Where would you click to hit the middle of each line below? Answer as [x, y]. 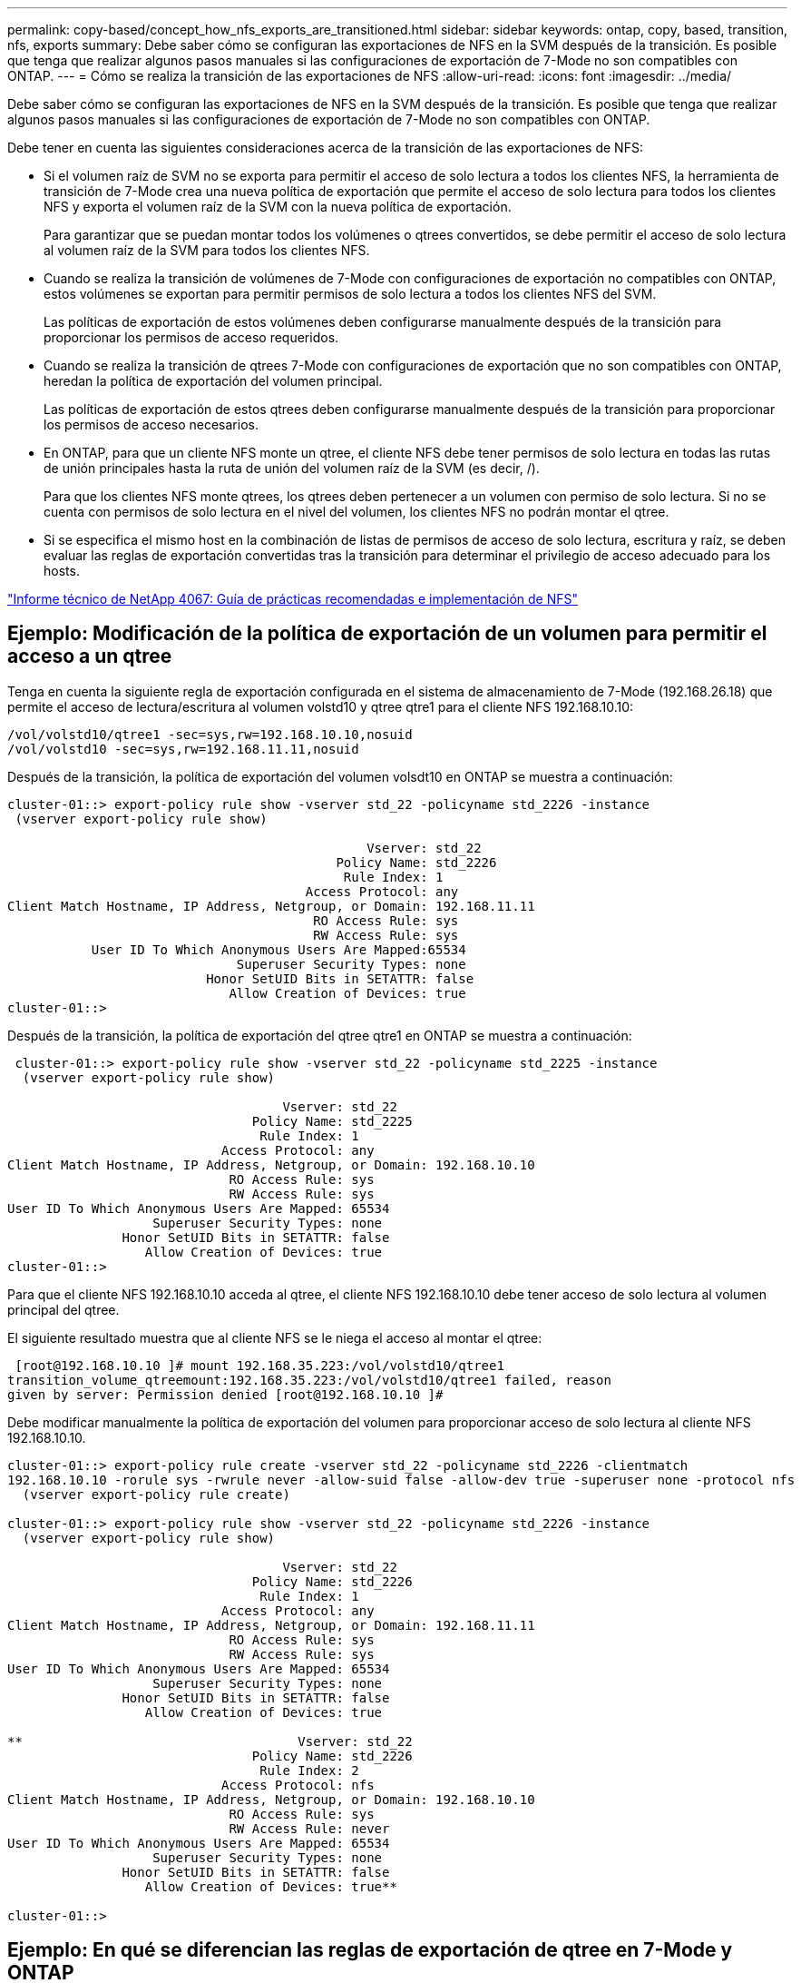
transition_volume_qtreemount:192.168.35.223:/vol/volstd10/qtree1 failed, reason [309, 1380]
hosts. [62, 571]
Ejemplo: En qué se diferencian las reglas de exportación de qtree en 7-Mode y [370, 1950]
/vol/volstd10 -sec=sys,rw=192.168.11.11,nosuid [183, 749]
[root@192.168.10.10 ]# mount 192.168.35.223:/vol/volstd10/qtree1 [259, 1365]
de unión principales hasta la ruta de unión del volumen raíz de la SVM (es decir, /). [292, 468]
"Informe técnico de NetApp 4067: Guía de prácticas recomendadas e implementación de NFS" [293, 599]
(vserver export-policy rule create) [156, 1494]
